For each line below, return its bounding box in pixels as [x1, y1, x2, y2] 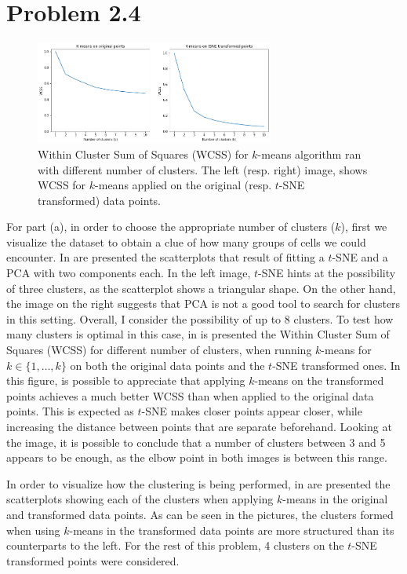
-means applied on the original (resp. [95, 177, 272, 193]
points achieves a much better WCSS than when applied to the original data [6, 387, 374, 404]
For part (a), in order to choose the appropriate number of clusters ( [6, 218, 336, 235]
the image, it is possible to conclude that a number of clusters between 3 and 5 [6, 433, 386, 450]
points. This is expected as [6, 403, 134, 419]
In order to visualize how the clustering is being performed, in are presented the [6, 475, 391, 492]
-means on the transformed [254, 372, 384, 389]
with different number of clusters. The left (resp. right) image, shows [38, 161, 368, 177]
